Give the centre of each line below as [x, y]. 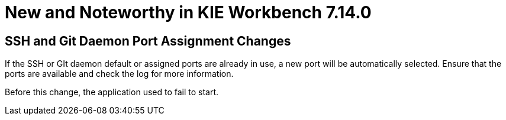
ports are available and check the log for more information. [119, 74]
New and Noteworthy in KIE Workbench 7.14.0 [188, 12]
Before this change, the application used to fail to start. [112, 92]
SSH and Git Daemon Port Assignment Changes [148, 41]
